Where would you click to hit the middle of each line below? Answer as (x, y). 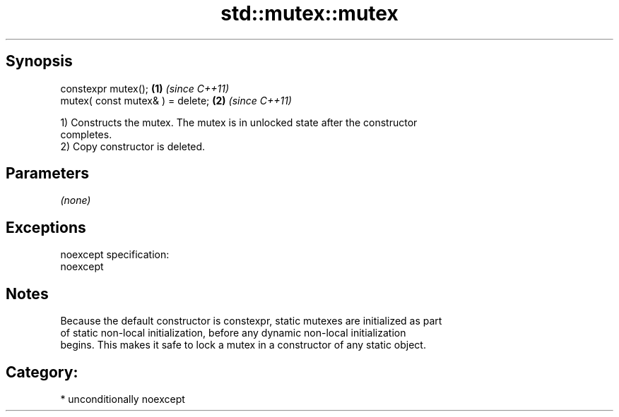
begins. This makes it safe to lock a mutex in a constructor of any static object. (243, 345)
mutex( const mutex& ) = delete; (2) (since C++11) (176, 100)
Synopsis (39, 61)
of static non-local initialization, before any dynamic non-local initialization (233, 333)
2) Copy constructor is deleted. (133, 146)
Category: (42, 372)
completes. (86, 134)
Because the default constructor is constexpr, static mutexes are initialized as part (251, 321)
